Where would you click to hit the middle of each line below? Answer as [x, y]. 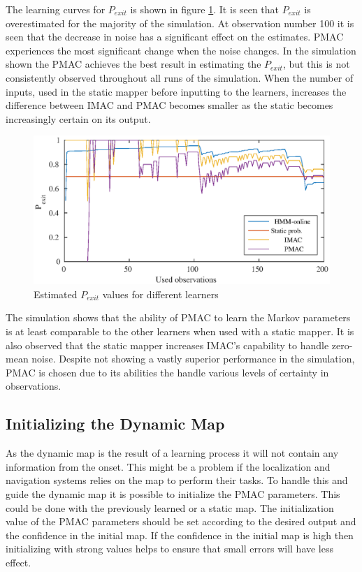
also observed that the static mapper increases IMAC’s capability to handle [167, 345]
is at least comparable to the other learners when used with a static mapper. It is [180, 331]
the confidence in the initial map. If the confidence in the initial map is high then [180, 535]
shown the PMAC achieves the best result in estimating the [133, 64]
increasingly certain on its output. [78, 118]
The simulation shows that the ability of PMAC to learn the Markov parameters [178, 317]
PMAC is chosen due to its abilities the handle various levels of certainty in [167, 372]
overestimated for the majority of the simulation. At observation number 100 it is [180, 23]
